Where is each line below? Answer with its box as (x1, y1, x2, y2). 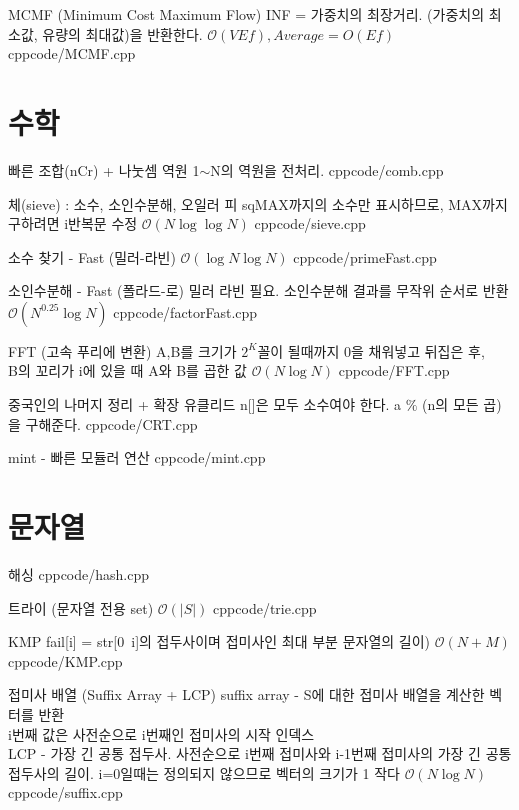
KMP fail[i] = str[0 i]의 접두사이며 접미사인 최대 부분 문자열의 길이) (8, 631, 431, 652)
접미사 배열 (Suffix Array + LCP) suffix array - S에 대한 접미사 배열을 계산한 (8, 684, 485, 705)
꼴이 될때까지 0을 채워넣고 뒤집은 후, (257, 340, 485, 361)
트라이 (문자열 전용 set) (8, 597, 154, 618)
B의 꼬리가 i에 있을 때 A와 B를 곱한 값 (8, 360, 247, 381)
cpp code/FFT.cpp (338, 360, 450, 381)
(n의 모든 (422, 394, 479, 415)
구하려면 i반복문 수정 (8, 213, 138, 234)
